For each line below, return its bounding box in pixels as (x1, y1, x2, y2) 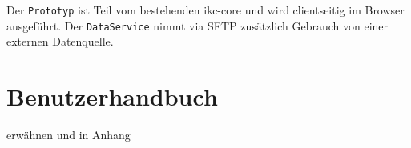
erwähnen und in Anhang (6, 126, 131, 143)
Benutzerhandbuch (6, 80, 218, 113)
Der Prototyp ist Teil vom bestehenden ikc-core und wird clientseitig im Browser (6, 2, 405, 18)
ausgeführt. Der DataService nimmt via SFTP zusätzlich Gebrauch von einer (6, 17, 389, 34)
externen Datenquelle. (6, 33, 114, 50)
